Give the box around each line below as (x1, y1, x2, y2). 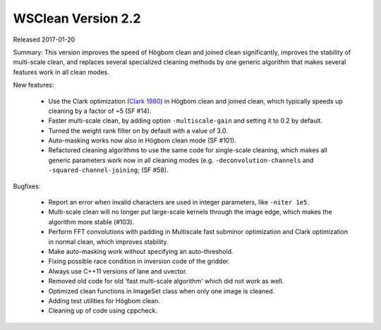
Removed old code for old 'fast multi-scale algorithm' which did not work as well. (48, 277, 284, 286)
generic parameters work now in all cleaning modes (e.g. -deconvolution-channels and (48, 156, 314, 164)
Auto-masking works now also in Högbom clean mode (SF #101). (48, 136, 236, 145)
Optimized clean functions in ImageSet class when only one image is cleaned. (48, 286, 275, 295)
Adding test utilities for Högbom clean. (48, 296, 160, 305)
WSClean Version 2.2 (13, 11, 141, 26)
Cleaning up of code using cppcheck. (48, 307, 158, 315)
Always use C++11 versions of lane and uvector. (48, 267, 188, 275)
